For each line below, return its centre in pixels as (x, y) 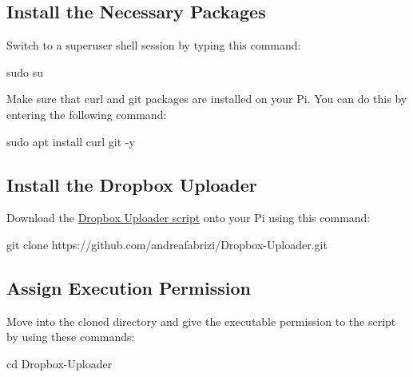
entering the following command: (87, 114)
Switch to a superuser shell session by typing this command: (154, 45)
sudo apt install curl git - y (71, 141)
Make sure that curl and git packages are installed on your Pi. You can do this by (207, 99)
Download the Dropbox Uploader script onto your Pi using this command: (189, 218)
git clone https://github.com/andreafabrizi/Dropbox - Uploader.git (167, 244)
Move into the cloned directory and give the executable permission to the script (201, 321)
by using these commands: (71, 337)
